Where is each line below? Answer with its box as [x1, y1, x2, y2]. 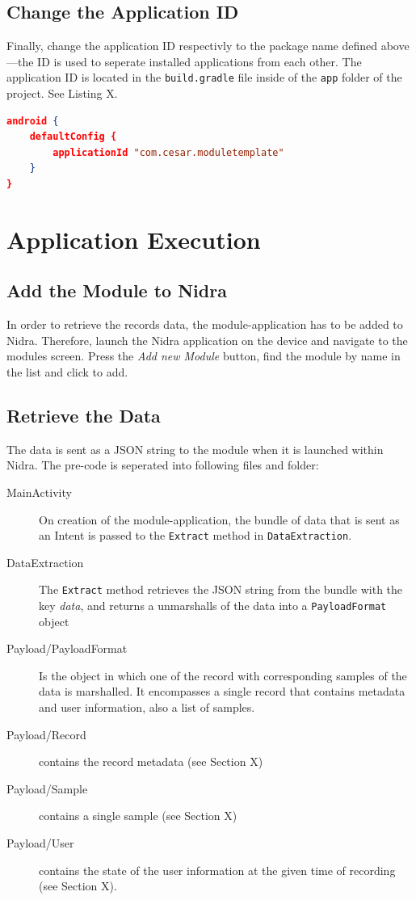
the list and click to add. [6, 363, 128, 380]
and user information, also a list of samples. [39, 699, 255, 716]
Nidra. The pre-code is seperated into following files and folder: [6, 456, 319, 473]
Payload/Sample [6, 780, 88, 797]
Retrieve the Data [6, 402, 161, 427]
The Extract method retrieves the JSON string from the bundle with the [39, 581, 403, 598]
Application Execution [6, 222, 261, 255]
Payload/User [6, 835, 74, 852]
